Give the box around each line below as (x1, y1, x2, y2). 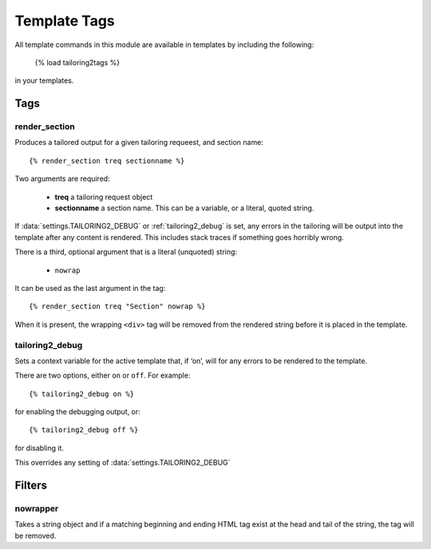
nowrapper (14, 503, 59, 514)
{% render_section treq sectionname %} (29, 156, 185, 165)
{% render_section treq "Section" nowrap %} (29, 302, 207, 311)
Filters (14, 479, 48, 492)
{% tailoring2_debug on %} (29, 389, 135, 398)
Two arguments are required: (14, 174, 111, 183)
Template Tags (14, 12, 115, 29)
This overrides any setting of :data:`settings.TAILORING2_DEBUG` (14, 458, 231, 468)
